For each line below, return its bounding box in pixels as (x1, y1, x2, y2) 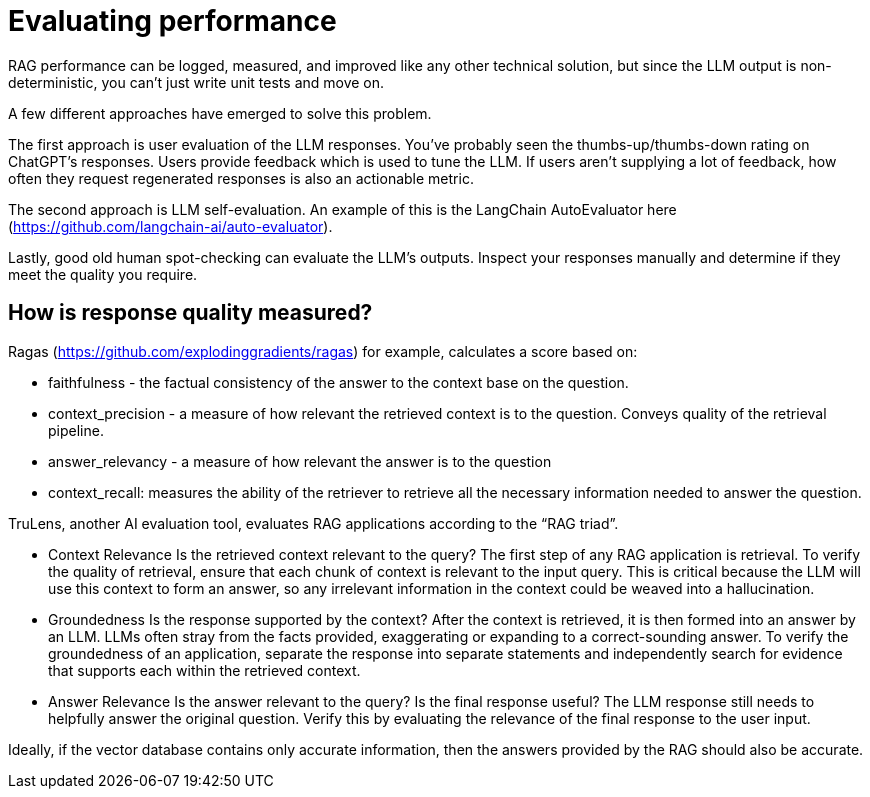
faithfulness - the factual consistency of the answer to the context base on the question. (48, 373, 629, 391)
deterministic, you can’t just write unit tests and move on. (8, 73, 385, 91)
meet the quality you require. (8, 265, 198, 283)
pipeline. (48, 421, 104, 439)
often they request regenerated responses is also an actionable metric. (8, 169, 474, 187)
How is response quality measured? (8, 300, 373, 326)
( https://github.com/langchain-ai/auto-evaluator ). (8, 217, 333, 235)
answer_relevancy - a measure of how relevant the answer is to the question (48, 452, 552, 470)
